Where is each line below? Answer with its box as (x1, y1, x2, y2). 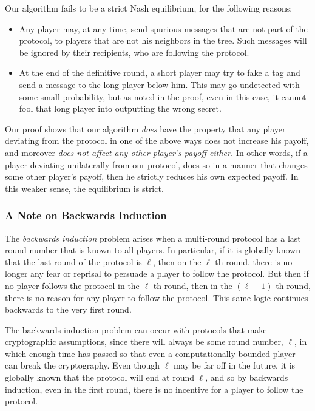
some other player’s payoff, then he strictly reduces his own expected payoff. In (5, 170, 299, 183)
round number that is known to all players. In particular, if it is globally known (5, 243, 300, 256)
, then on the (153, 255, 202, 268)
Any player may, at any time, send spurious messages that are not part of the (19, 22, 308, 35)
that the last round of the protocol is (5, 255, 142, 268)
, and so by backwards (205, 371, 288, 384)
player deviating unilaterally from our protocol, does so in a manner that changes (5, 158, 308, 171)
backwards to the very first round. (5, 303, 132, 316)
